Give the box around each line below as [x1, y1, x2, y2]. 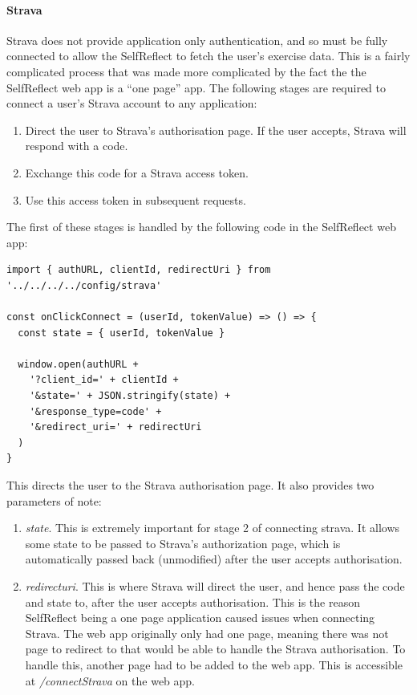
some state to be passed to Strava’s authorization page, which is [25, 534, 341, 551]
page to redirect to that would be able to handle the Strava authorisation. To [25, 640, 406, 657]
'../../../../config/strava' [6, 279, 162, 291]
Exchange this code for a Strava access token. [25, 164, 249, 181]
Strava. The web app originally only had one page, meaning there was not [25, 624, 389, 641]
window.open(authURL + [18, 358, 139, 370]
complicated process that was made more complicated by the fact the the [6, 63, 366, 79]
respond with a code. [25, 137, 128, 154]
